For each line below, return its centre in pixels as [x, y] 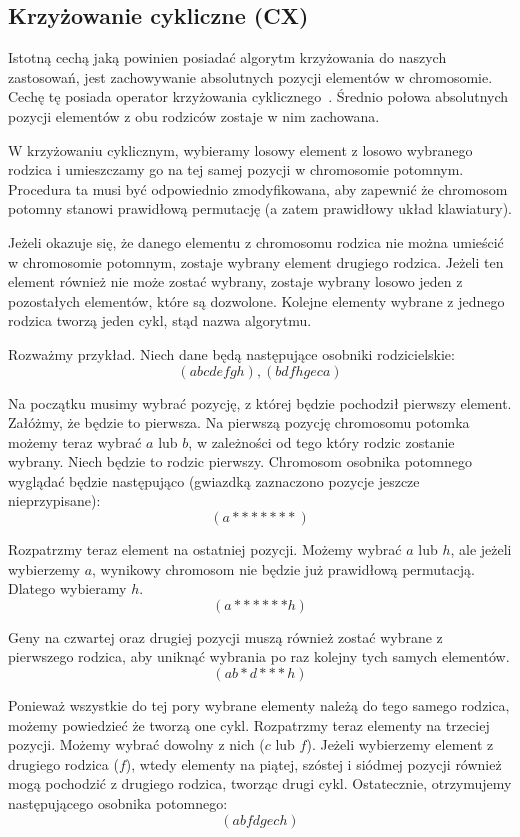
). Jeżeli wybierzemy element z [400, 744]
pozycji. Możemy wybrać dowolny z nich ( [136, 744]
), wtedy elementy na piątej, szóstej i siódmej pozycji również [313, 763]
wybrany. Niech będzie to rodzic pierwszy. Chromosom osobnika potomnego [240, 461]
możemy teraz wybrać [75, 441]
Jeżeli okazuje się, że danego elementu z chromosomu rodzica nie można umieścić [256, 241]
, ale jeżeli [481, 549]
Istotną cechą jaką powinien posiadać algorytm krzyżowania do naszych [227, 57]
